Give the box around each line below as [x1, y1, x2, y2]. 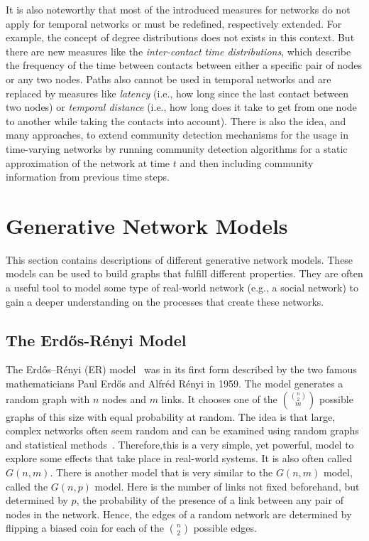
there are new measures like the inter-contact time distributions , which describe [6, 43, 351, 58]
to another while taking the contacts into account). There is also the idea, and [6, 113, 346, 128]
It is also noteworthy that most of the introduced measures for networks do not [6, 2, 351, 16]
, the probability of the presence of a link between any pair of [76, 493, 343, 508]
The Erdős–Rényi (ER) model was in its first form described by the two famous [6, 362, 357, 377]
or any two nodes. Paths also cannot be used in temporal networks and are [6, 71, 331, 86]
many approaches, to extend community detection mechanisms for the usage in [6, 127, 348, 142]
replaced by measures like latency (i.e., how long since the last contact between [6, 85, 349, 100]
